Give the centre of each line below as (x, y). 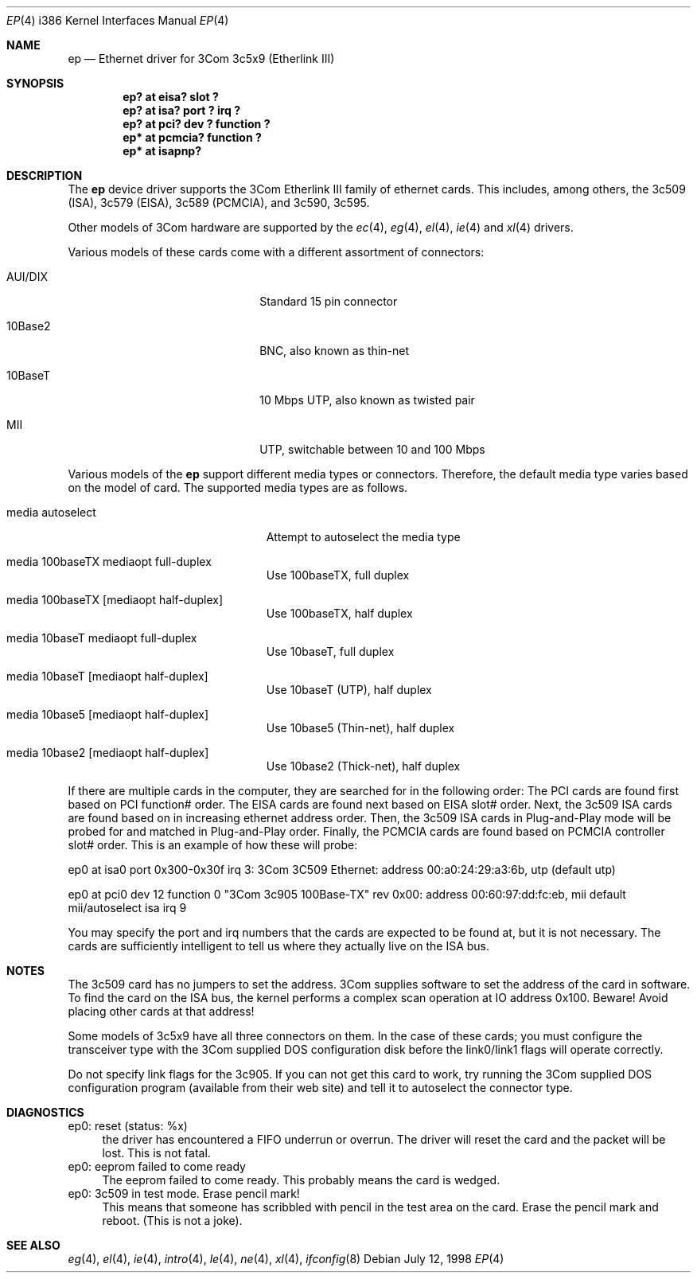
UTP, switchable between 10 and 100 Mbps (372, 449)
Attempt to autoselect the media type (363, 537)
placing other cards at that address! (161, 1011)
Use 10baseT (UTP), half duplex (349, 690)
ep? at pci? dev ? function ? (197, 124)
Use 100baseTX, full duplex (338, 575)
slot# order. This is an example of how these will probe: (213, 845)
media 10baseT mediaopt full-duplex (102, 638)
